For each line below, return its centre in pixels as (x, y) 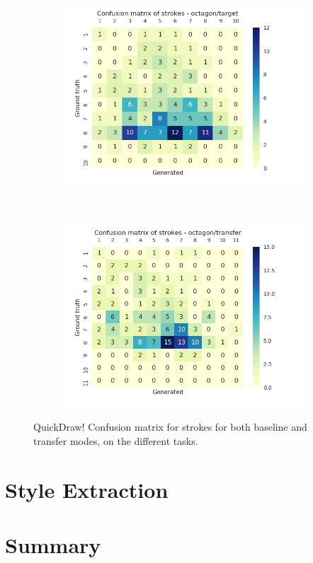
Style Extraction (87, 489)
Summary (53, 545)
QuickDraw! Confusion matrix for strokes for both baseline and (170, 427)
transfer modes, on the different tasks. (116, 440)
